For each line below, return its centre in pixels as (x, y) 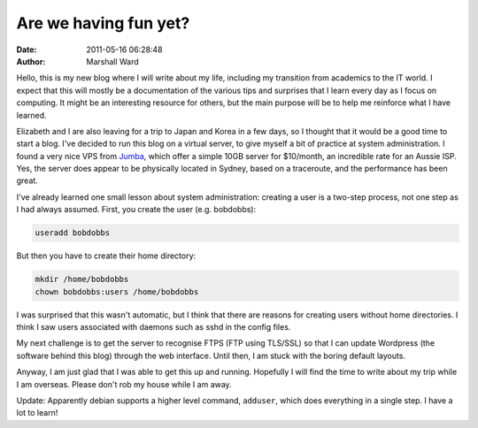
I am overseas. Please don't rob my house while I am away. (124, 384)
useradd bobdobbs (73, 233)
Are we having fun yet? (103, 23)
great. (27, 180)
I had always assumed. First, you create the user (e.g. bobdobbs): (136, 210)
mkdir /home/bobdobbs (82, 279)
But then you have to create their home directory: (106, 256)
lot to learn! (37, 413)
